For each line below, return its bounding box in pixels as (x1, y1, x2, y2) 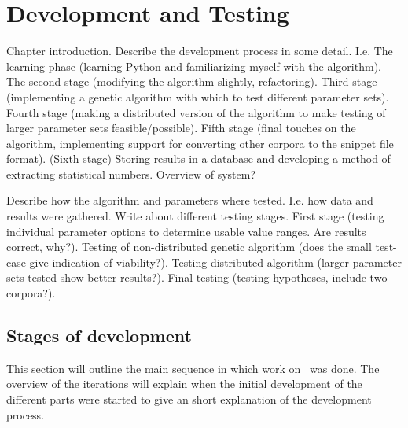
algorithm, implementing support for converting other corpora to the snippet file (6, 135, 394, 151)
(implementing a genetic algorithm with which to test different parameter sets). (6, 88, 389, 105)
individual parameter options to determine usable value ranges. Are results (6, 223, 366, 239)
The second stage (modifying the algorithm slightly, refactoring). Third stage (6, 73, 377, 90)
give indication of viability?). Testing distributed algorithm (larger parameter (29, 253, 402, 270)
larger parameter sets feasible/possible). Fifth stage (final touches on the (6, 120, 356, 136)
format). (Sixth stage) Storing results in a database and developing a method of (6, 150, 391, 167)
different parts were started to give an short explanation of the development (6, 391, 372, 408)
